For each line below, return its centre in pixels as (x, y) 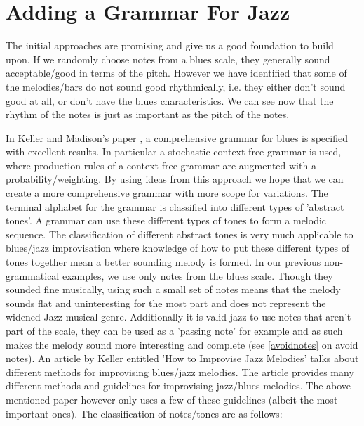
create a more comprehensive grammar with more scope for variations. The (167, 193)
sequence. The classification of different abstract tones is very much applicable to (180, 234)
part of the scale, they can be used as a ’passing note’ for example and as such (174, 330)
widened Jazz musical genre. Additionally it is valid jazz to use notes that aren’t (178, 317)
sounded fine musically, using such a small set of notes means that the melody (173, 289)
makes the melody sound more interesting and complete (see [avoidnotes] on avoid (182, 344)
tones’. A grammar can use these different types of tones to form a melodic (166, 220)
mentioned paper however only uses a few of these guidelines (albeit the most (172, 399)
